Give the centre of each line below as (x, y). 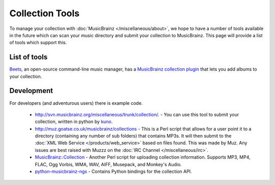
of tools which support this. (38, 43)
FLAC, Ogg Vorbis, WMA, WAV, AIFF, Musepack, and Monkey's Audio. (108, 164)
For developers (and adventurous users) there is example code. (76, 103)
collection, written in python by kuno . (74, 121)
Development (31, 91)
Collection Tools (45, 13)
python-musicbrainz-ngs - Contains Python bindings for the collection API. (113, 172)
